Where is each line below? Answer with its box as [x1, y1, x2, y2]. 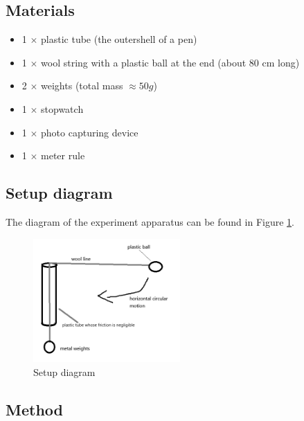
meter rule [41, 148, 85, 163]
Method [6, 398, 63, 420]
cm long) [262, 55, 300, 69]
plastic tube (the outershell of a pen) [41, 32, 197, 46]
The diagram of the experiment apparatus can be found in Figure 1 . [6, 214, 294, 229]
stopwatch [41, 101, 84, 116]
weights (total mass [41, 78, 123, 93]
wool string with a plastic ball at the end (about [41, 55, 247, 69]
